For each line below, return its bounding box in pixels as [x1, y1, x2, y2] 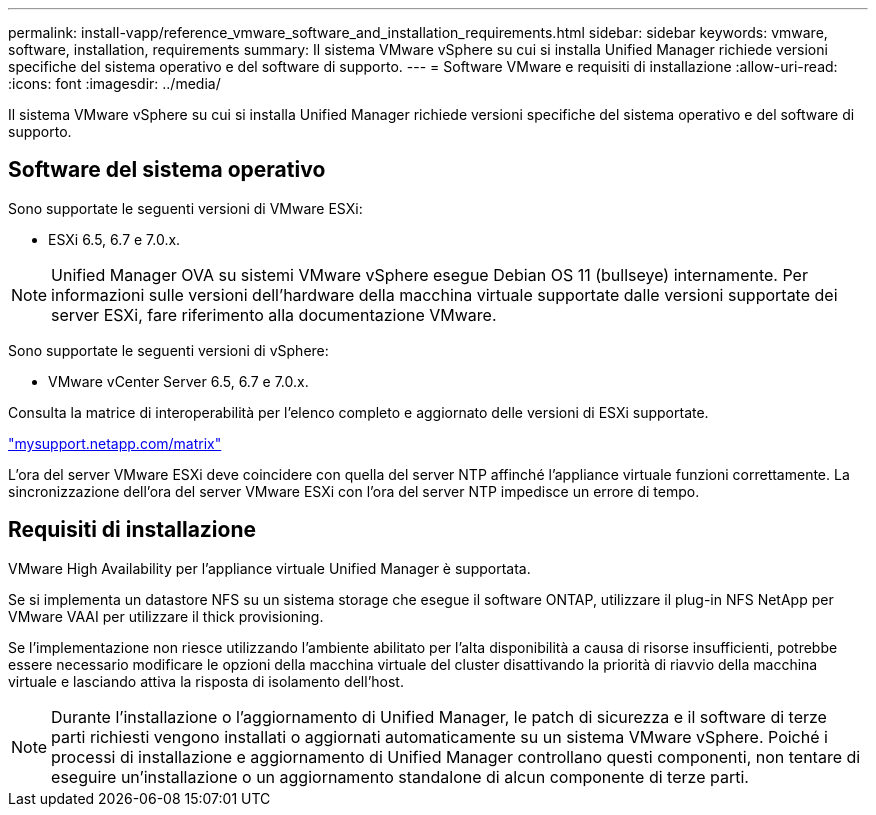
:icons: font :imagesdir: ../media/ [8, 75, 221, 92]
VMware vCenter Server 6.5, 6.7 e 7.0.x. [48, 372, 309, 390]
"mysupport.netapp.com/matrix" [8, 434, 222, 452]
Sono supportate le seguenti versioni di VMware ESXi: [8, 199, 363, 217]
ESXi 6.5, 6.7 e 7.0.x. [48, 230, 181, 248]
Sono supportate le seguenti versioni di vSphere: [8, 341, 329, 359]
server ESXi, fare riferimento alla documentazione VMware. [51, 304, 497, 325]
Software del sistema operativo [8, 157, 326, 183]
